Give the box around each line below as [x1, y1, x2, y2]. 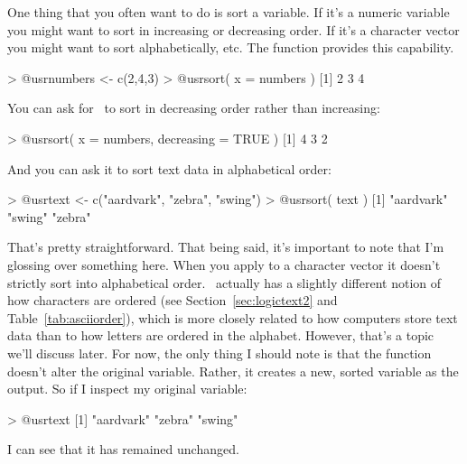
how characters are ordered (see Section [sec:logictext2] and [7, 291, 338, 310]
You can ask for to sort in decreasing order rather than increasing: [7, 98, 380, 117]
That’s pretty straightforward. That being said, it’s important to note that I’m [7, 237, 444, 256]
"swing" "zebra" [7, 207, 91, 226]
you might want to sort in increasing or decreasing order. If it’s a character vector [7, 20, 460, 39]
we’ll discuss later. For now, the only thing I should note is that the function [7, 343, 432, 362]
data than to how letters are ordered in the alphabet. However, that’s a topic [7, 326, 434, 345]
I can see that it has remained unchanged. [7, 440, 239, 459]
